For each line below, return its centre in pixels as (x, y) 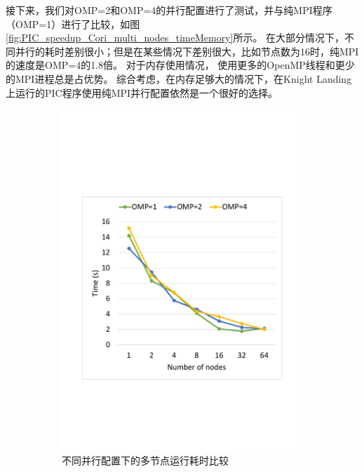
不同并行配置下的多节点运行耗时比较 (145, 460)
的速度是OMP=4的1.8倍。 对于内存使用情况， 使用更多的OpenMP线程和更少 (180, 65)
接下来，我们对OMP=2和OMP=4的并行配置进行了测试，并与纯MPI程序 (169, 10)
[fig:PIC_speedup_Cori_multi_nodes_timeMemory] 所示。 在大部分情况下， (175, 38)
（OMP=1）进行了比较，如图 (73, 23)
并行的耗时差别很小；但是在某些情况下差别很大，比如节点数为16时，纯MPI (187, 51)
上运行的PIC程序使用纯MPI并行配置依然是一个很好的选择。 (142, 92)
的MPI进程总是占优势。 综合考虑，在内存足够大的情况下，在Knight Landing (179, 78)
